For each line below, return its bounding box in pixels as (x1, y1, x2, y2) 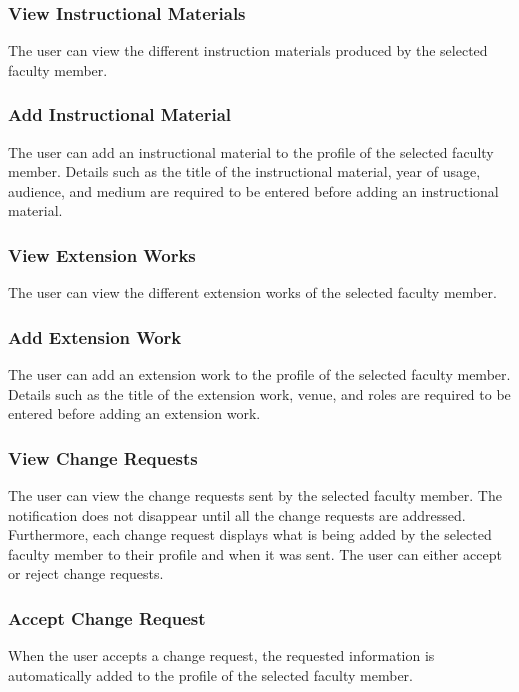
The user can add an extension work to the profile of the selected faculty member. (8, 364, 511, 385)
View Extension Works (8, 242, 196, 267)
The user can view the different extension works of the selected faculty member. (8, 282, 497, 303)
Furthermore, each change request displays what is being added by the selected (8, 524, 492, 545)
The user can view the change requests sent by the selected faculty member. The (8, 485, 502, 506)
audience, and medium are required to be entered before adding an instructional (8, 180, 499, 201)
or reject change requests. (8, 563, 164, 584)
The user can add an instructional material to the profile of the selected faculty (8, 141, 494, 162)
